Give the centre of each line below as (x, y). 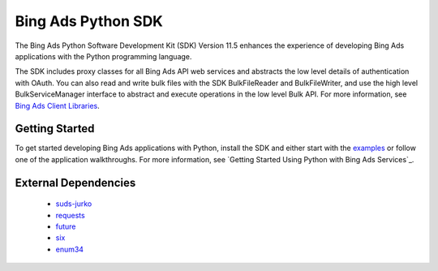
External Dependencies (75, 183)
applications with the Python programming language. (103, 56)
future (66, 226)
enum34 (70, 249)
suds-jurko (74, 204)
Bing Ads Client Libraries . (58, 105)
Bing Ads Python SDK (89, 21)
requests (70, 215)
